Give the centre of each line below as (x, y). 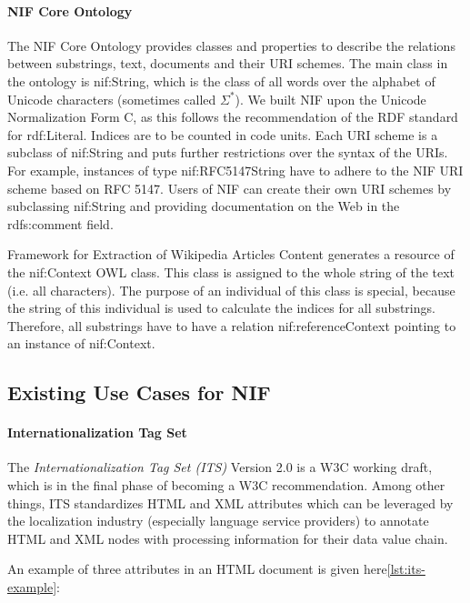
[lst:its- (406, 569)
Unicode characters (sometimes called (112, 99)
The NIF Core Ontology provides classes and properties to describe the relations (231, 45)
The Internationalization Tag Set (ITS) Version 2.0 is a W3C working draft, (220, 467)
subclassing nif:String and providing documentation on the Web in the (204, 206)
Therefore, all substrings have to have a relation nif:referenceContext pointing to (232, 325)
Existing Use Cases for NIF (139, 392)
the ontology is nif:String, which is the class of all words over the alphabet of (221, 80)
